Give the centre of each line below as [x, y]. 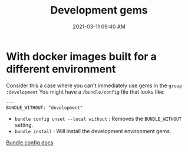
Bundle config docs [30, 143]
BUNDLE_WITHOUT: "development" [44, 108]
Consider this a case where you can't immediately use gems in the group [94, 85]
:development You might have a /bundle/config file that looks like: [85, 91]
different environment [61, 69]
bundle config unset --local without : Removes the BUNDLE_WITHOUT [98, 118]
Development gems [99, 10]
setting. [24, 125]
